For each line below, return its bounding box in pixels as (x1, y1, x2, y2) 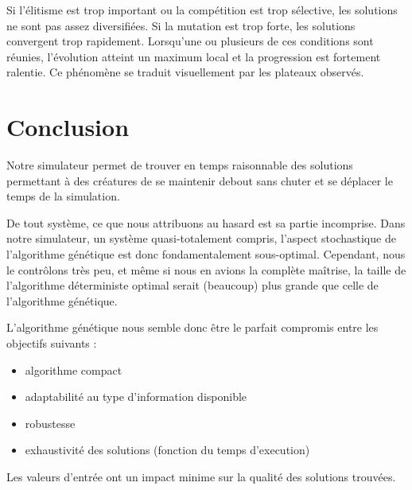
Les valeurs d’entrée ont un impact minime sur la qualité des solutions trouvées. (6, 469, 396, 484)
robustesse (25, 414, 76, 431)
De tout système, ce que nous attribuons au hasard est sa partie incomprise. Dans (6, 214, 406, 231)
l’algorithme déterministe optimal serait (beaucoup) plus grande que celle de (6, 277, 379, 294)
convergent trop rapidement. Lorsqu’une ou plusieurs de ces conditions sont (6, 33, 374, 49)
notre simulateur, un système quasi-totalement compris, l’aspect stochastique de (6, 230, 396, 247)
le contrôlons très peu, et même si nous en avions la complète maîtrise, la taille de (6, 261, 406, 278)
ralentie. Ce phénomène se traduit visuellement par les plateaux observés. (6, 64, 364, 80)
